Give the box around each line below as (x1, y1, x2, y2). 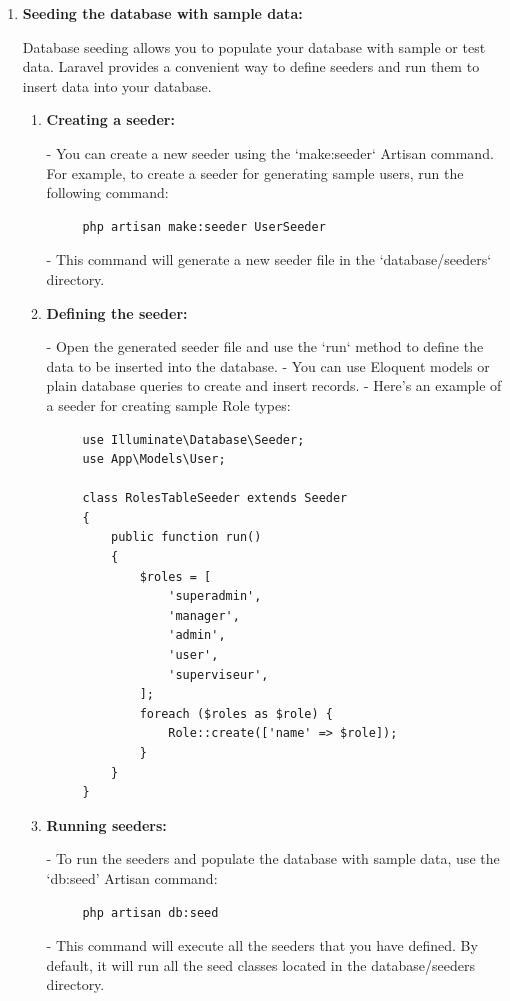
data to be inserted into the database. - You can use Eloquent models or (46, 355, 490, 376)
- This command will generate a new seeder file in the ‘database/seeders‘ (46, 249, 492, 270)
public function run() (111, 530, 262, 545)
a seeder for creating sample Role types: (46, 394, 291, 415)
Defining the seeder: (46, 302, 188, 323)
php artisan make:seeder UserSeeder (82, 219, 326, 234)
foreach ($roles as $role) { (139, 706, 333, 721)
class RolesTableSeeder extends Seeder (82, 491, 348, 506)
